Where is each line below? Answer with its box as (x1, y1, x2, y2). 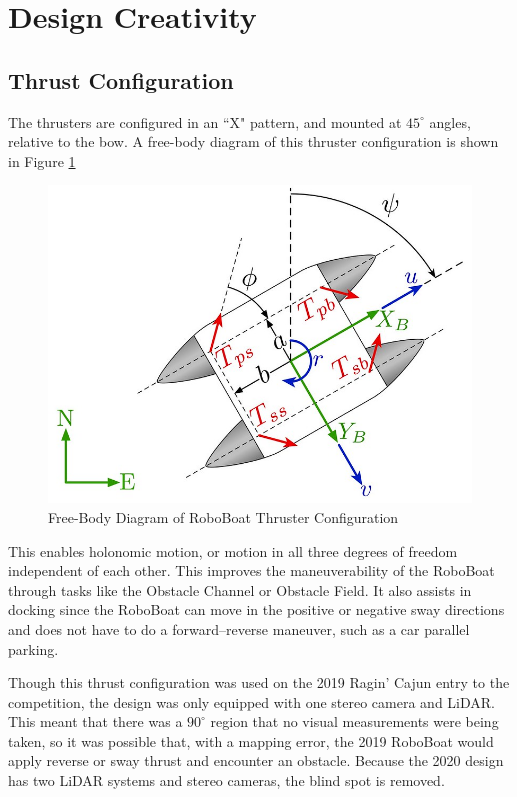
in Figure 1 (8, 150, 76, 171)
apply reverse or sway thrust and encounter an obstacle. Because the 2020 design (8, 750, 504, 771)
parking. (8, 638, 59, 659)
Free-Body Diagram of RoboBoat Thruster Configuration (48, 506, 399, 527)
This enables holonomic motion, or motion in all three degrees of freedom (8, 540, 458, 561)
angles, (429, 111, 471, 132)
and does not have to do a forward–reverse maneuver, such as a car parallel (8, 618, 470, 639)
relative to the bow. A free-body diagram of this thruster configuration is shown (8, 131, 499, 152)
